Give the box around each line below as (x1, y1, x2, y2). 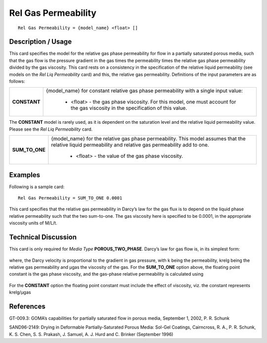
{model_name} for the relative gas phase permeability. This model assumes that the (51, 135, 246, 142)
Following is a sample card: (9, 184, 65, 190)
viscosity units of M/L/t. (9, 220, 57, 226)
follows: (9, 78, 25, 84)
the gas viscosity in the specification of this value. (71, 104, 187, 111)
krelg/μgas (9, 290, 31, 295)
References (9, 302, 45, 310)
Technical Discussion (9, 233, 77, 242)
